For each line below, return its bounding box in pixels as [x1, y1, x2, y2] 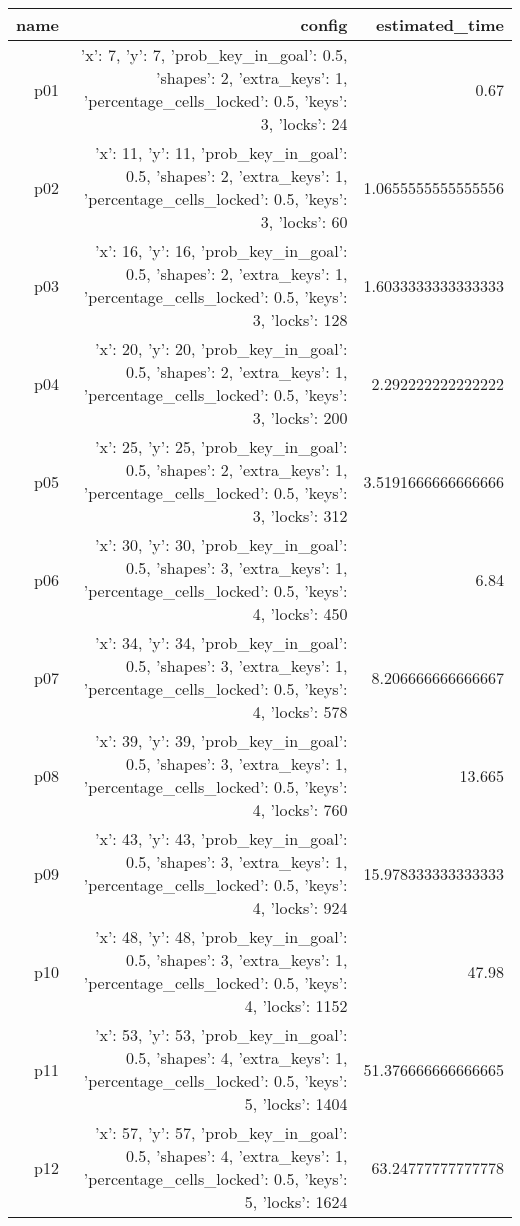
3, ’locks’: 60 [260, 210, 348, 233]
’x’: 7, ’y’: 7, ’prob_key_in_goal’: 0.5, [80, 43, 348, 66]
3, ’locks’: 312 [252, 504, 348, 527]
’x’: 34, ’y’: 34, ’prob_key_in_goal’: [95, 631, 348, 654]
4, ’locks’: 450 [252, 602, 348, 625]
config [300, 13, 348, 36]
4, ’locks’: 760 [252, 798, 348, 821]
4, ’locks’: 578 [252, 700, 348, 723]
